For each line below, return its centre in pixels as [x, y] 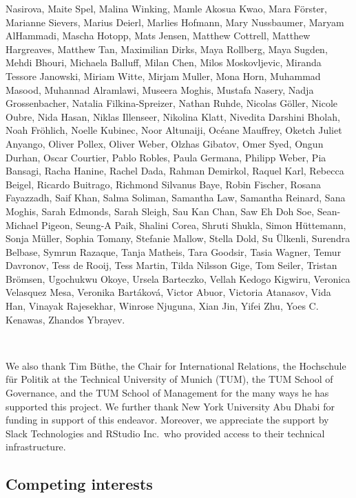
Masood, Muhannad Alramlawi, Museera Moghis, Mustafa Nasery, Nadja [160, 89]
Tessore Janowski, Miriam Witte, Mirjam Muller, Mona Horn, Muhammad [163, 76]
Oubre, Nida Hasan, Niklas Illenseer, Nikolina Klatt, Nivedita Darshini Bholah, [173, 116]
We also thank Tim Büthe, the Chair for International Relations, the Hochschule [176, 365]
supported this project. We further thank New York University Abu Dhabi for [170, 406]
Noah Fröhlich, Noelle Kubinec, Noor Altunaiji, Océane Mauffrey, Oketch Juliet [174, 130]
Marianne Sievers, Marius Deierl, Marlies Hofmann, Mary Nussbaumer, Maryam [175, 22]
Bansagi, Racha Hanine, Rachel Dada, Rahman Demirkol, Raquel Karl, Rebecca [175, 171]
